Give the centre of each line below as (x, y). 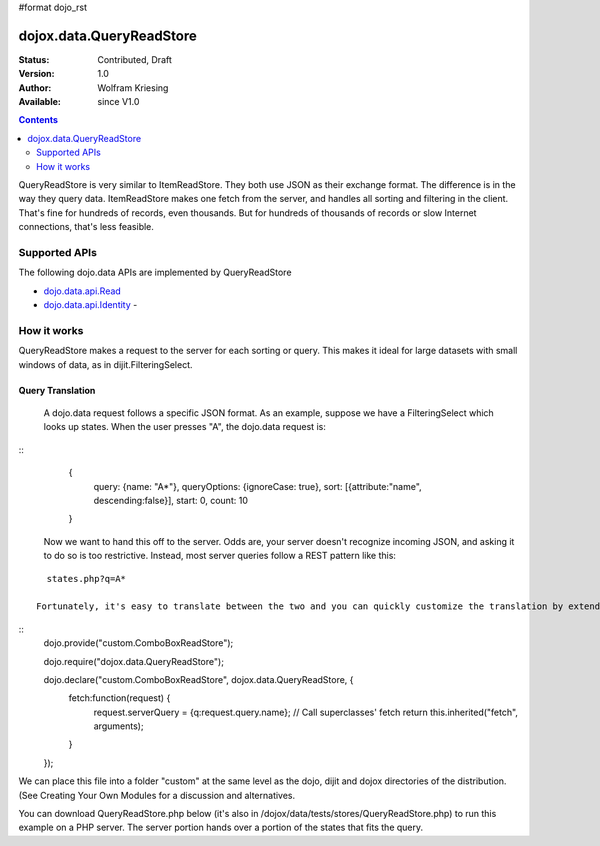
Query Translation (57, 390)
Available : (40, 102)
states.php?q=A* (86, 578)
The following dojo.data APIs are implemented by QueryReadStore (155, 272)
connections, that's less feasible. (86, 227)
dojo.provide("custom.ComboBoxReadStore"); (138, 643)
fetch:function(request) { (119, 698)
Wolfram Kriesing (133, 87)
